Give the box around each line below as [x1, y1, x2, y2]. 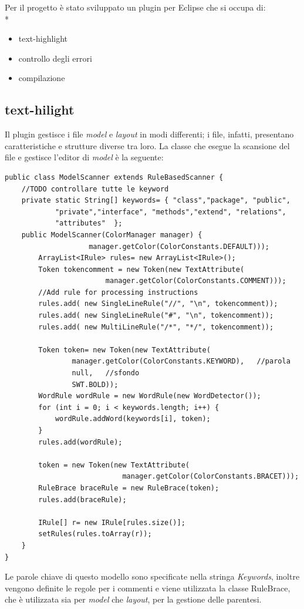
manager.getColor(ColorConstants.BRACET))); [122, 472, 299, 481]
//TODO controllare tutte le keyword [21, 184, 169, 193]
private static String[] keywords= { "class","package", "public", [21, 196, 291, 205]
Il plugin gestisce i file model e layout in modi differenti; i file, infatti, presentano [5, 128, 294, 140]
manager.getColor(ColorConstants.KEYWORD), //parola [72, 357, 291, 366]
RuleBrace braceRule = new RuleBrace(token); [38, 483, 219, 492]
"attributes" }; [55, 219, 123, 228]
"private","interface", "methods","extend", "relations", [55, 207, 286, 216]
